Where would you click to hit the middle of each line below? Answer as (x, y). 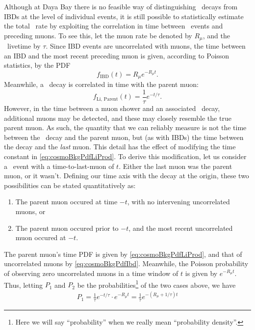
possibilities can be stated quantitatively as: (70, 185)
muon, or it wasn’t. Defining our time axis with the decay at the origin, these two (127, 176)
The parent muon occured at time (66, 202)
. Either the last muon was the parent (176, 166)
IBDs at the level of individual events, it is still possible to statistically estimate (124, 16)
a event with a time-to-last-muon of (59, 166)
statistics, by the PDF (37, 65)
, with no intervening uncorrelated (178, 202)
